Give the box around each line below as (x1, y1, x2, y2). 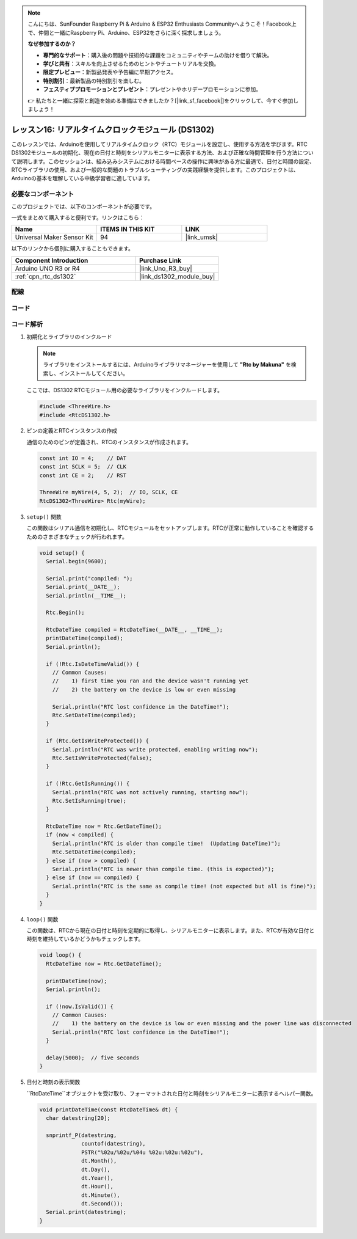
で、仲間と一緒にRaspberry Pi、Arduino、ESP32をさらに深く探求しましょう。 (27, 29, 225, 36)
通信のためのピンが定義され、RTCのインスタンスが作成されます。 (26, 438, 192, 445)
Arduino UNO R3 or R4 (15, 264, 81, 272)
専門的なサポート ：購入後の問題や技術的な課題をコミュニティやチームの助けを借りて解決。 (43, 51, 273, 59)
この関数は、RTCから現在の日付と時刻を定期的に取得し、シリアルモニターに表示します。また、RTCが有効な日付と (26, 926, 315, 934)
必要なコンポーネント (11, 190, 74, 199)
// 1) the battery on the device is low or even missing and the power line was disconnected (52, 1020, 352, 1027)
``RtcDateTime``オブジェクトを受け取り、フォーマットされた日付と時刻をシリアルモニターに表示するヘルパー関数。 (26, 1089, 317, 1097)
